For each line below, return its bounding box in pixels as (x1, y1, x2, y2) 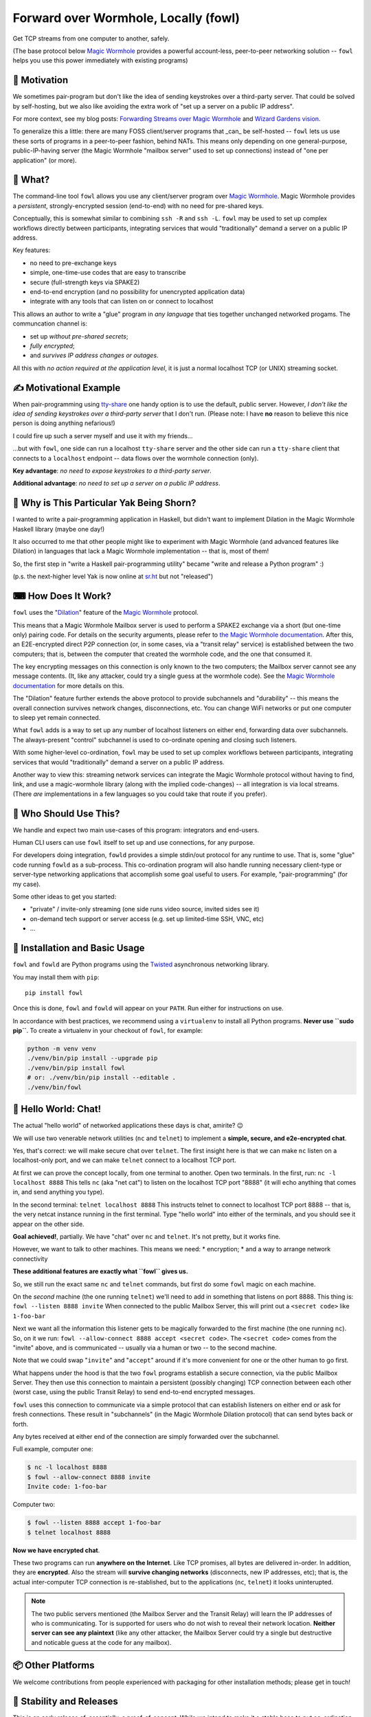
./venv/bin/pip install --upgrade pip (27, 1054, 158, 1062)
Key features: (12, 246, 51, 254)
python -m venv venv (27, 1045, 96, 1053)
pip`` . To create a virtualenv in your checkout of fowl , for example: (12, 1027, 203, 1035)
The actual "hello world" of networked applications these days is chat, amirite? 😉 (12, 1122, 244, 1130)
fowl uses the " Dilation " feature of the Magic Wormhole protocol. (12, 609, 199, 617)
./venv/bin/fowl (27, 1083, 82, 1091)
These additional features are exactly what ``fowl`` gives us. (12, 1267, 188, 1275)
